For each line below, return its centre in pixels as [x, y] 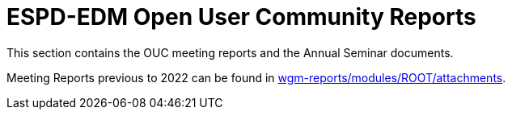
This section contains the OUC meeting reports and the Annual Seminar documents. [230, 52]
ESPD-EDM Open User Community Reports [241, 17]
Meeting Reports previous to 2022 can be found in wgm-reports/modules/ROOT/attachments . [256, 77]
